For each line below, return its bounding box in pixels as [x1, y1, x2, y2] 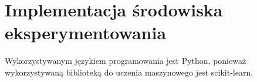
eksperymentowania [5, 20, 167, 45]
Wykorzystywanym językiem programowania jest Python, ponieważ [5, 54, 246, 67]
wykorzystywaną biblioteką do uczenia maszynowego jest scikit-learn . [5, 66, 253, 78]
